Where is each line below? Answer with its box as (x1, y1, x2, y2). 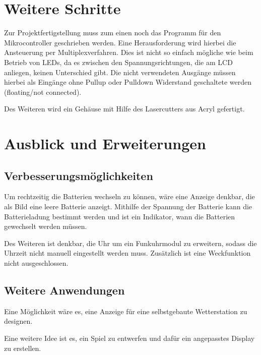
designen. (4, 316, 33, 326)
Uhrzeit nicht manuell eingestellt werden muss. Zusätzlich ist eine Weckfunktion (4, 248, 251, 258)
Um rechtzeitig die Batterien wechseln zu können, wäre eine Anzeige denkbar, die (4, 191, 255, 202)
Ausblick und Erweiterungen (4, 133, 206, 154)
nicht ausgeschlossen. (4, 258, 69, 268)
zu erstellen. (4, 342, 41, 353)
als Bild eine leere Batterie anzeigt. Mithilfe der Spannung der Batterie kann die (4, 201, 252, 212)
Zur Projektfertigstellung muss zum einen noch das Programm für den (4, 27, 221, 38)
